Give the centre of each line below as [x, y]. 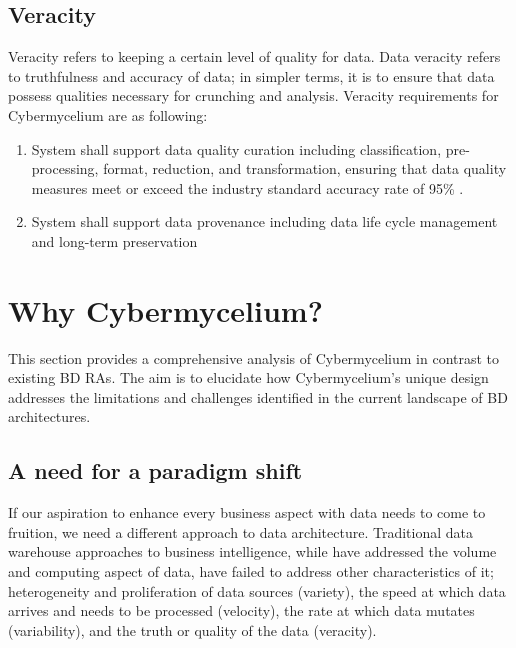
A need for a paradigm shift [155, 470]
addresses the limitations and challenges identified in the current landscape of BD [258, 396]
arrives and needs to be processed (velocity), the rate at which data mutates [241, 610]
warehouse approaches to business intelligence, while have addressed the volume [252, 551]
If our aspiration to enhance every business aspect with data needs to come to [247, 512]
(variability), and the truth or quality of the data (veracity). [192, 629]
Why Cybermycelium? [165, 309]
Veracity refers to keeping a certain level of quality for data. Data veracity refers [254, 56]
